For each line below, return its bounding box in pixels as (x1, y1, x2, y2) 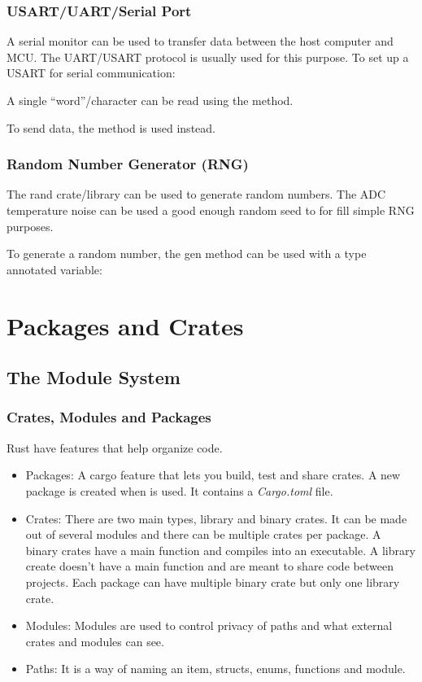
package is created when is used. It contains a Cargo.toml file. (25, 482, 333, 499)
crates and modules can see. (25, 632, 164, 649)
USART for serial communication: (7, 64, 176, 81)
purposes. (7, 217, 54, 234)
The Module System (7, 365, 181, 390)
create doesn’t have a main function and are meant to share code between (25, 557, 394, 575)
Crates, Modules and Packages (7, 407, 211, 427)
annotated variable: (7, 260, 102, 278)
